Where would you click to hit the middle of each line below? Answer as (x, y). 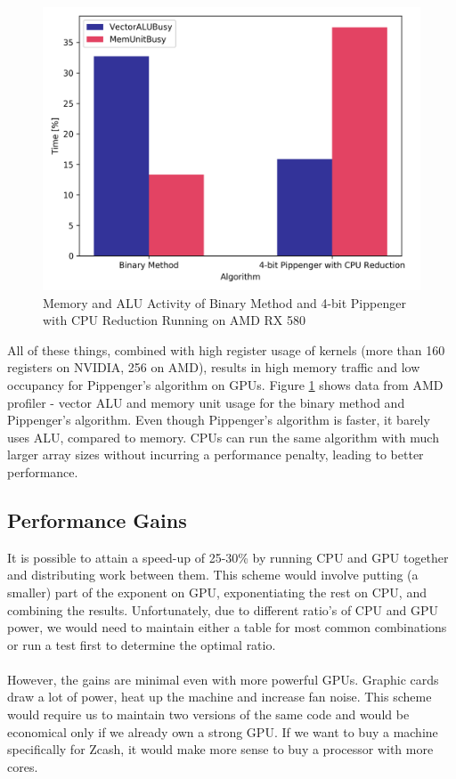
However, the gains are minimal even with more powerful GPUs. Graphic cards (223, 679)
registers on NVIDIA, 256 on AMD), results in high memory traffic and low (214, 367)
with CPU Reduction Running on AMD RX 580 (174, 320)
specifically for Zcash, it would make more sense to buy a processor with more (220, 749)
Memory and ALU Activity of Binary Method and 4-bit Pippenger (224, 302)
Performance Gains (97, 519)
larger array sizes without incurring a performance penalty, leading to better (216, 454)
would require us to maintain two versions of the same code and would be (208, 714)
